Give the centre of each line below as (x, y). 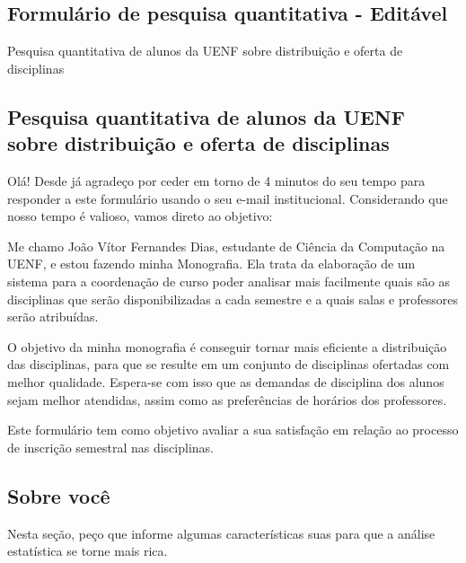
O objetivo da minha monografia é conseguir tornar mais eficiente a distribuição (227, 346)
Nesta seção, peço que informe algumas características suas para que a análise (221, 533)
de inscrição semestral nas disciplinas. (110, 447)
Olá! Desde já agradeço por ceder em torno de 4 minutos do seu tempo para (216, 180)
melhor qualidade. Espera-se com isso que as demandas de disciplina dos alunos (226, 381)
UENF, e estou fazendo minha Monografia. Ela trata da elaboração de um (211, 264)
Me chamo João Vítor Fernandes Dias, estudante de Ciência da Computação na (226, 246)
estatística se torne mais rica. (88, 551)
